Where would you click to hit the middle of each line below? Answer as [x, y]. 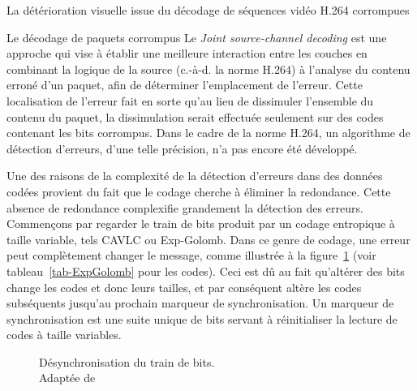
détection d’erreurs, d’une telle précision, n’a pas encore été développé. [182, 148]
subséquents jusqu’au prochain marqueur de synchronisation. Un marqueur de [200, 303]
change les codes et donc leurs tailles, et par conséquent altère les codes [184, 287]
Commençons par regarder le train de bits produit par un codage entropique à [201, 223]
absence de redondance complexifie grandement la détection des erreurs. [185, 207]
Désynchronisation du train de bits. [127, 361]
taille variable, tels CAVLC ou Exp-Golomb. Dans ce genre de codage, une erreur [208, 239]
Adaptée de [67, 378]
